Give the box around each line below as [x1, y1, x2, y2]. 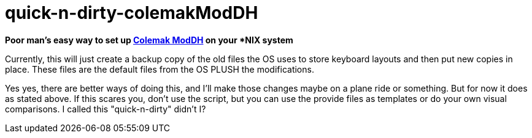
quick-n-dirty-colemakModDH [5, 2, 258, 23]
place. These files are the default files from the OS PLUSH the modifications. [5, 64, 314, 74]
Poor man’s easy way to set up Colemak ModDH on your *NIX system [5, 34, 293, 45]
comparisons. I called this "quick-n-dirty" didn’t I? [5, 103, 206, 114]
